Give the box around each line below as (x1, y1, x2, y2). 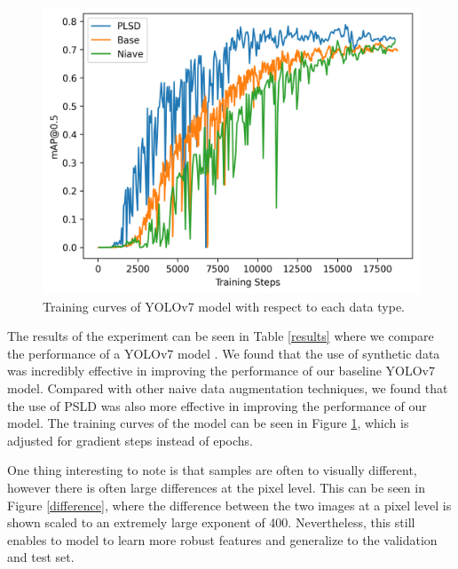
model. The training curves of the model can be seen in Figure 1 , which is (7, 414, 409, 432)
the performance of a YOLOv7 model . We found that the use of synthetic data (7, 344, 440, 362)
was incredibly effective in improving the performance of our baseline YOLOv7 (7, 361, 435, 380)
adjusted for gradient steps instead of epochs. (7, 431, 253, 449)
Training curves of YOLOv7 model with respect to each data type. (43, 296, 406, 315)
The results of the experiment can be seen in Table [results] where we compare (7, 327, 434, 345)
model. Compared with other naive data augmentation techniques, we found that (7, 378, 448, 397)
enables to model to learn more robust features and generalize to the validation (7, 530, 438, 549)
